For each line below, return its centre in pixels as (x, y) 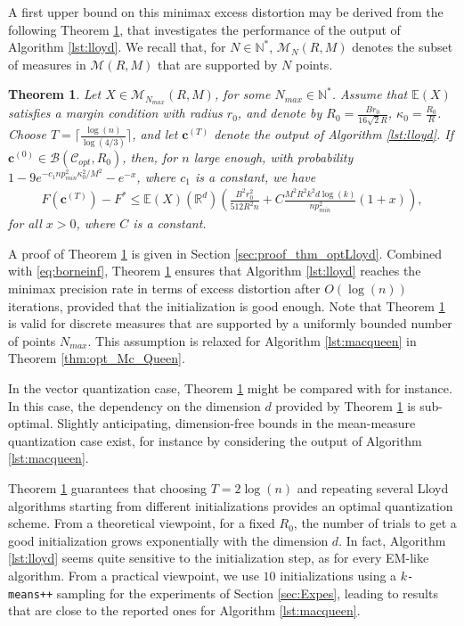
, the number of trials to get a (375, 523)
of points (32, 340)
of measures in (47, 64)
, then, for (150, 156)
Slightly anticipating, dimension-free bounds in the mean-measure (236, 423)
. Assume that (370, 94)
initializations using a (338, 575)
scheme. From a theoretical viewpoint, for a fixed (142, 523)
